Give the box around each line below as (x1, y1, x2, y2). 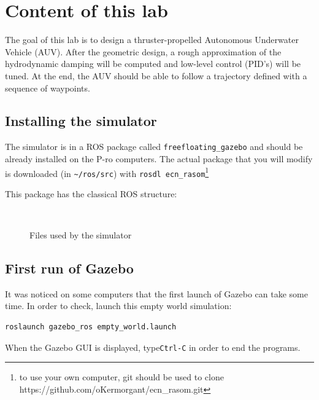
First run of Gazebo (5, 259, 134, 278)
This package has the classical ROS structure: (5, 187, 177, 200)
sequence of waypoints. (5, 81, 90, 94)
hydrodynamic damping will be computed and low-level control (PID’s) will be (5, 57, 301, 70)
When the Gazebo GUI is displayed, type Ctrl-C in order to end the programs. (5, 340, 301, 353)
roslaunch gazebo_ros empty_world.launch (5, 323, 177, 332)
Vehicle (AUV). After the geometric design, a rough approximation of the (5, 45, 282, 58)
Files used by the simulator (29, 229, 132, 241)
